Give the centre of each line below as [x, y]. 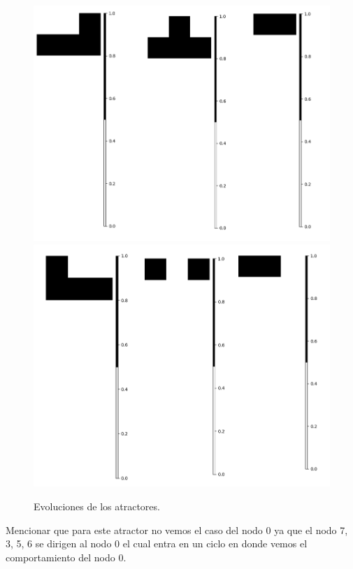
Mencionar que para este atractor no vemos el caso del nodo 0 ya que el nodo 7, [177, 530]
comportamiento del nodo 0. [66, 557]
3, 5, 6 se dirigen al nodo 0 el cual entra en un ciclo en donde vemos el [157, 543]
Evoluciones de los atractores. [97, 506]
